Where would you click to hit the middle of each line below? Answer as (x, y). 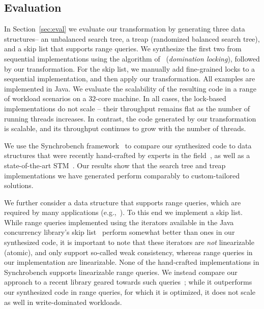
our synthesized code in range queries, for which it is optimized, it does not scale (130, 292)
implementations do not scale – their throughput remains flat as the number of (127, 108)
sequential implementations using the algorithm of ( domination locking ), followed (132, 58)
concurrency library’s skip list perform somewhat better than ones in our (120, 232)
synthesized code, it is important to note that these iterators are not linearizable (129, 242)
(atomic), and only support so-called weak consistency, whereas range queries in (128, 252)
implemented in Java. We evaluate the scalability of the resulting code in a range (130, 88)
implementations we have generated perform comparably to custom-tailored (122, 175)
